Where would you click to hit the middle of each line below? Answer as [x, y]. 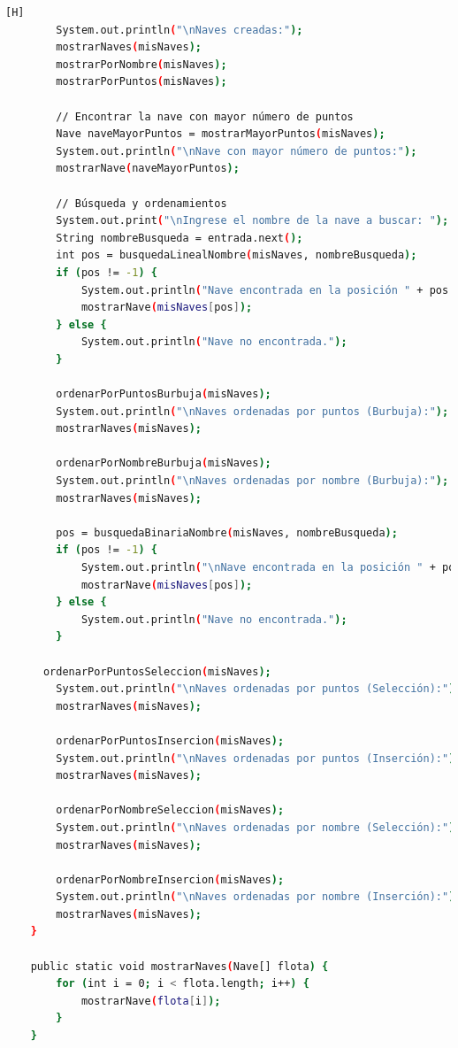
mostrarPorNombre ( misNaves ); [141, 64]
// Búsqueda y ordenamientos [141, 203]
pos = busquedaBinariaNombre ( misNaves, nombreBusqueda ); [227, 532]
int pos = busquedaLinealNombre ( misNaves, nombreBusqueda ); [237, 255]
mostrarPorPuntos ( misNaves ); [141, 82]
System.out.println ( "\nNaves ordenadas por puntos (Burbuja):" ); [252, 411]
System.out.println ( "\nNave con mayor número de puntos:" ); [237, 151]
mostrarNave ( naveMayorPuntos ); [148, 169]
